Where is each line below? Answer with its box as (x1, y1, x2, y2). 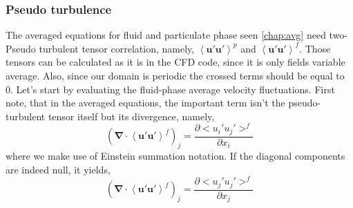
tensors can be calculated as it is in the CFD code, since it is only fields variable (6, 55, 345, 69)
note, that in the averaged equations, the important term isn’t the (6, 95, 285, 110)
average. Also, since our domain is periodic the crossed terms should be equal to (6, 68, 345, 82)
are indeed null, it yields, (6, 162, 111, 176)
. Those (299, 41, 331, 55)
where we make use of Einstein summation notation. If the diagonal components (6, 149, 345, 163)
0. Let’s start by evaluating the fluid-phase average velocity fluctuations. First (6, 82, 335, 96)
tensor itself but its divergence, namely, (48, 108, 215, 123)
